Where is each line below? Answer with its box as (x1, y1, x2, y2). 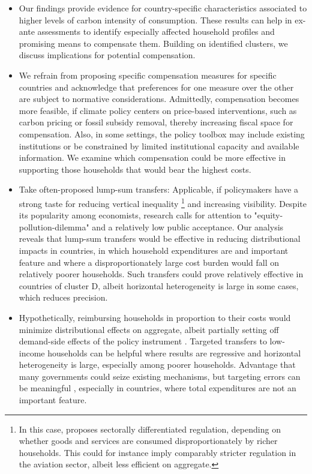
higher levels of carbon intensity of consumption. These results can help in (19, 13, 292, 26)
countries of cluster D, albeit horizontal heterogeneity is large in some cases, (19, 279, 299, 292)
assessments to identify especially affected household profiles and (37, 25, 275, 38)
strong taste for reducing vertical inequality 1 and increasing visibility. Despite (19, 195, 307, 209)
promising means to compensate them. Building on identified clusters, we (19, 37, 288, 49)
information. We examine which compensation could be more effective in (19, 151, 286, 164)
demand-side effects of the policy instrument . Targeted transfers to (19, 335, 267, 347)
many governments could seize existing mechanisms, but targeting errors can (19, 370, 301, 382)
